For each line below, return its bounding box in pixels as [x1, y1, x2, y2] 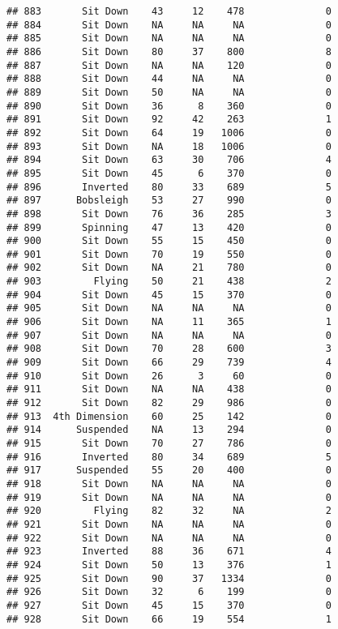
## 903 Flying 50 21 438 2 [6, 276, 332, 288]
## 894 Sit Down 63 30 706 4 [6, 154, 332, 166]
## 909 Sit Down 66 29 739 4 [6, 357, 332, 369]
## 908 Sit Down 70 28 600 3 [6, 343, 332, 355]
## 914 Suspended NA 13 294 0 [6, 424, 332, 436]
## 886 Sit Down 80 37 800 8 [6, 45, 332, 58]
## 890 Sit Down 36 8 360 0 [6, 100, 332, 112]
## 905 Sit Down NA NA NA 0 [6, 302, 332, 314]
